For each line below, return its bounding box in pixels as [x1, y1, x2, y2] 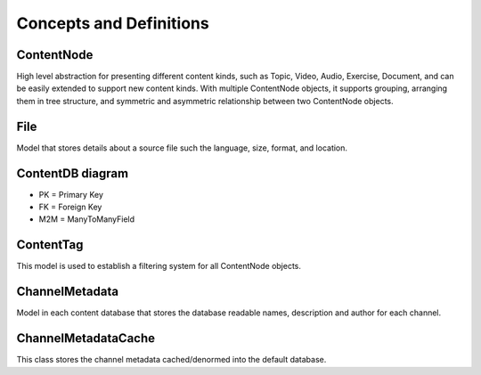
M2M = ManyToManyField [38, 214, 135, 224]
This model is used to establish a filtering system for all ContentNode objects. [16, 261, 302, 272]
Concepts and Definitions [16, 13, 209, 33]
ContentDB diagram [16, 166, 129, 181]
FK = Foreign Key [38, 201, 102, 213]
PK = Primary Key [38, 189, 104, 200]
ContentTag [16, 237, 84, 253]
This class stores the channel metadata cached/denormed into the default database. [16, 355, 327, 365]
